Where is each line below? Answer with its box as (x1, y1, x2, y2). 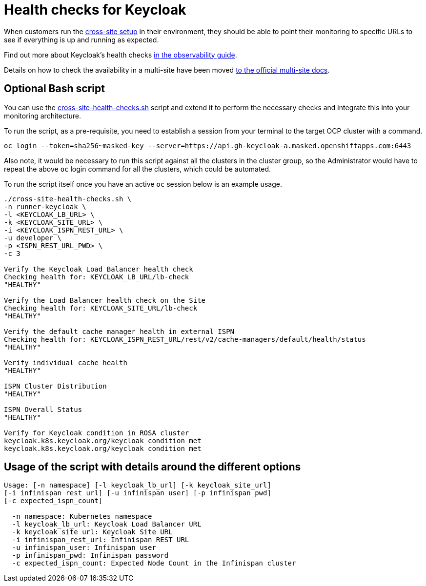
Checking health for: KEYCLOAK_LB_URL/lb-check (4, 273, 189, 281)
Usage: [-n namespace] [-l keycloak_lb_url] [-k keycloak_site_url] (4, 481, 271, 489)
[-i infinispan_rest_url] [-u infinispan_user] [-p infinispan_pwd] (4, 489, 271, 497)
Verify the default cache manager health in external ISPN (4, 327, 235, 335)
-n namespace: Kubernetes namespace (12, 512, 152, 521)
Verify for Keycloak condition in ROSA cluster (4, 429, 189, 437)
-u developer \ (4, 234, 62, 242)
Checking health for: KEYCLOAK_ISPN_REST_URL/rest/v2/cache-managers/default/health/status (4, 335, 366, 343)
